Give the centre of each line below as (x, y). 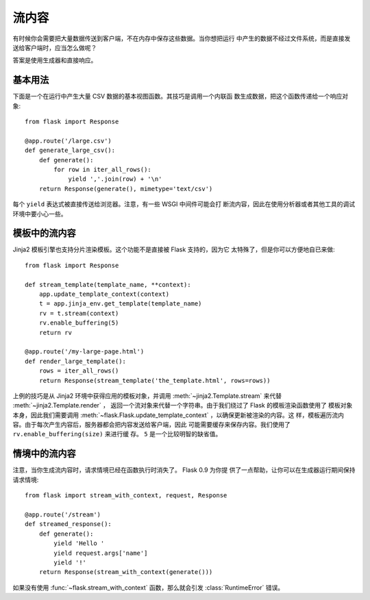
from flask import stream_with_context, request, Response (126, 496)
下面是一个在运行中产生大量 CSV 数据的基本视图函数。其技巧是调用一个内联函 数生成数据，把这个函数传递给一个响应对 (181, 97)
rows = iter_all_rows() (79, 371)
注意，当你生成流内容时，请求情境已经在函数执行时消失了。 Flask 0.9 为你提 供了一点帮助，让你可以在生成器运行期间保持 (184, 470)
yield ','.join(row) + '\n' (115, 179)
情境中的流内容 (44, 454)
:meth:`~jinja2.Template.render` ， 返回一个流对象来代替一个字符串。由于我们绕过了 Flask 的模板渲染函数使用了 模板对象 (183, 405)
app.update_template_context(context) (104, 294)
